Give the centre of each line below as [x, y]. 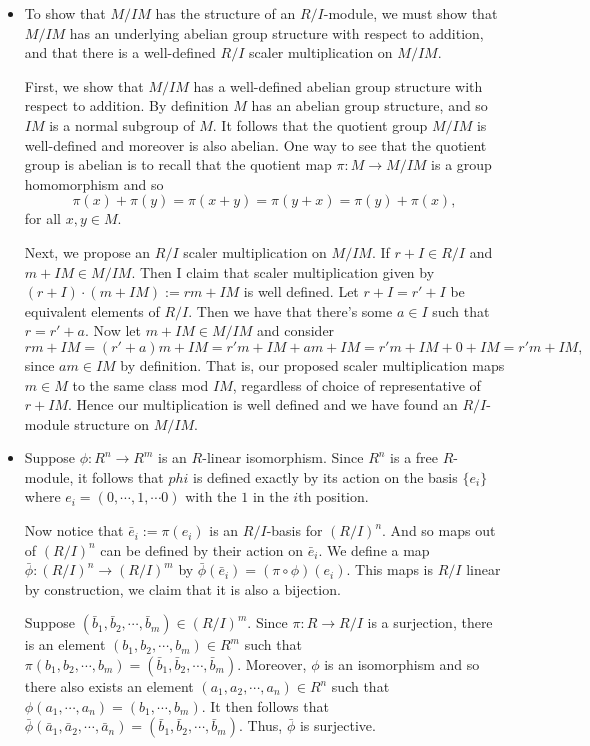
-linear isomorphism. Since [283, 457]
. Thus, [260, 725]
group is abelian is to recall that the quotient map [178, 164]
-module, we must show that [410, 13]
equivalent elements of [92, 310]
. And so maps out [439, 530]
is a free [414, 457]
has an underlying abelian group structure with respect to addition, [276, 32]
